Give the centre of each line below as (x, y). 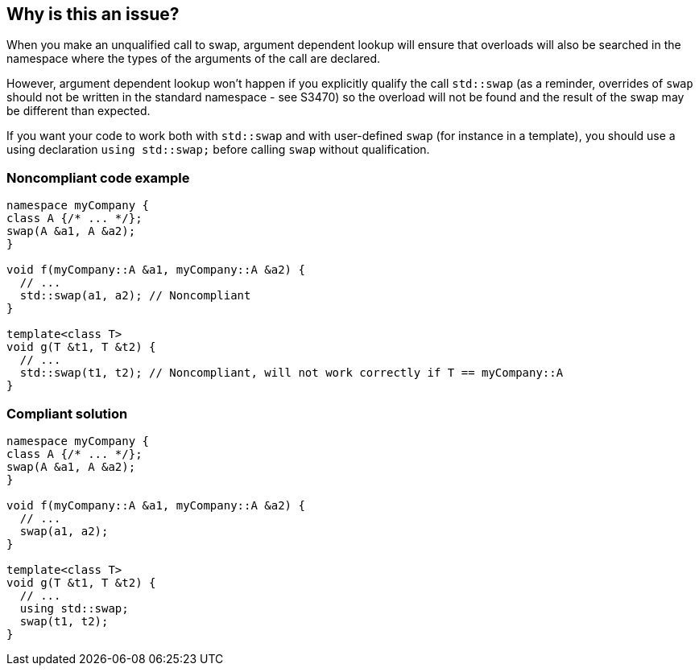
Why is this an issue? (93, 14)
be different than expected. (79, 111)
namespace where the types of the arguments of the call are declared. (194, 59)
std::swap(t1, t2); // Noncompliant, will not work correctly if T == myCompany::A (292, 373)
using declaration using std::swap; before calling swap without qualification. (218, 150)
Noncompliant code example (98, 177)
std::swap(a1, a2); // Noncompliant (135, 296)
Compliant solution (67, 413)
